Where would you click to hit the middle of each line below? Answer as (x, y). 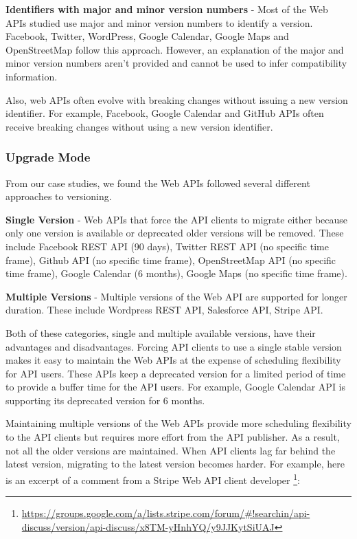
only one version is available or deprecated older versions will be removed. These (175, 233)
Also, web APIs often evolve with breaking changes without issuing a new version (177, 99)
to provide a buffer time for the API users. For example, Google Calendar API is (176, 387)
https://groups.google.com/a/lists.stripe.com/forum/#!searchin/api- (166, 513)
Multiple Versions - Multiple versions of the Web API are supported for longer (176, 296)
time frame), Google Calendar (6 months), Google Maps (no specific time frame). (176, 273)
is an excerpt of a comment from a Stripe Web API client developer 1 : (153, 478)
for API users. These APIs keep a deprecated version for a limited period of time (176, 373)
